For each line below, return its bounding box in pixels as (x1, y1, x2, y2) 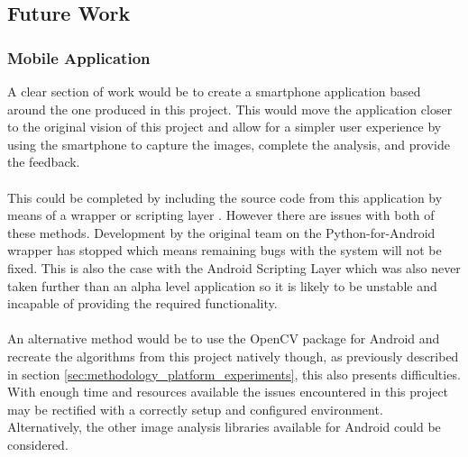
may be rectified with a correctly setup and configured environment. (7, 399, 383, 418)
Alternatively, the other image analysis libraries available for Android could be (7, 417, 441, 436)
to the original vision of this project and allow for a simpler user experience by (7, 117, 442, 136)
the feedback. (7, 152, 80, 171)
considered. (7, 434, 69, 453)
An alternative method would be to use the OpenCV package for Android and (7, 329, 440, 348)
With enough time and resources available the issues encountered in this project (7, 382, 449, 401)
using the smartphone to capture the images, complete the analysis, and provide (7, 134, 450, 153)
